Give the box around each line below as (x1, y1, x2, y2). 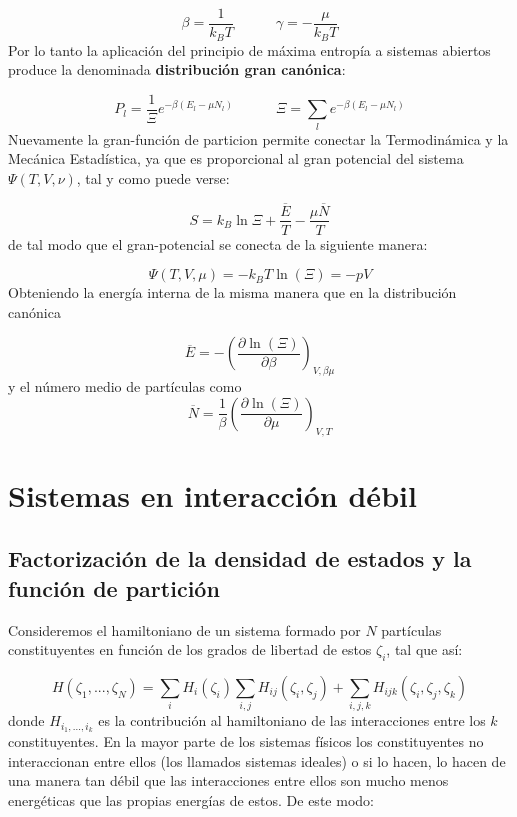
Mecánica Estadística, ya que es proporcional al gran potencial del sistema (8, 148, 464, 169)
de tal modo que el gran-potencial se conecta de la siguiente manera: (8, 233, 428, 254)
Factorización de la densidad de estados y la (8, 543, 472, 574)
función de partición (8, 572, 220, 603)
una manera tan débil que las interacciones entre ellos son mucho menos (8, 770, 449, 791)
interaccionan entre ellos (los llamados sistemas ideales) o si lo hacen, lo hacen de (8, 750, 506, 771)
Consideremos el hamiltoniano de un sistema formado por (8, 619, 361, 640)
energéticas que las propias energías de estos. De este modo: (8, 789, 374, 810)
